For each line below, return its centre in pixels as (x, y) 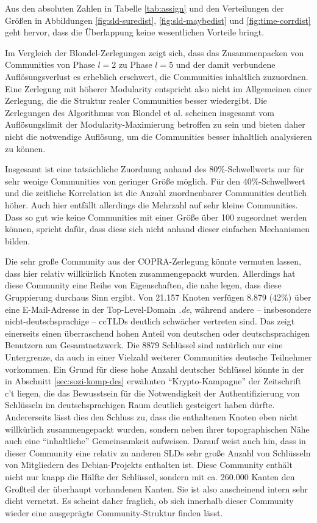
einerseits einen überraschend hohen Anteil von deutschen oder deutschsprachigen (157, 333)
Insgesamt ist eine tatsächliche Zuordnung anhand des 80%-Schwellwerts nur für (155, 169)
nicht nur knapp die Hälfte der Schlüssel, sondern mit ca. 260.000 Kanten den (150, 476)
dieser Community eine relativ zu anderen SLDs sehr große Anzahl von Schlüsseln (158, 452)
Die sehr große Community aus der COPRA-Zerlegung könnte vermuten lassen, (153, 261)
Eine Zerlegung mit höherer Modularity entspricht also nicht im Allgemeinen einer (158, 88)
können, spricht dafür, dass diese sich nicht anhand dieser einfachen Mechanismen (157, 229)
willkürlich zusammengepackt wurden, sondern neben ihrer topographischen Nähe (157, 429)
